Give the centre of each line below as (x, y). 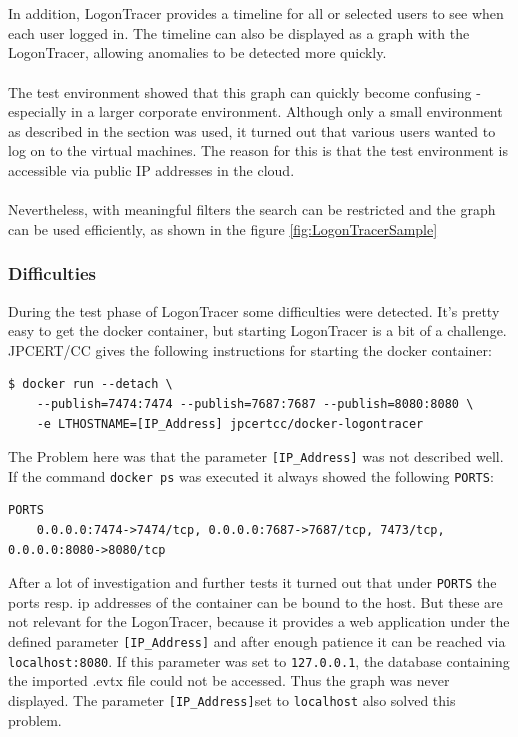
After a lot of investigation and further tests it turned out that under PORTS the (252, 582)
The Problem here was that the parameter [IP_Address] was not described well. (256, 456)
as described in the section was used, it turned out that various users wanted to (252, 130)
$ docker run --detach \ (90, 384)
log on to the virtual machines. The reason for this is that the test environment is (258, 150)
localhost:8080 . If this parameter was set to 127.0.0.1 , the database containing (259, 660)
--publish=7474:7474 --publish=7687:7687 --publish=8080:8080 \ (255, 403)
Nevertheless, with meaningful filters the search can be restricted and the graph (252, 209)
